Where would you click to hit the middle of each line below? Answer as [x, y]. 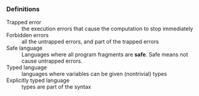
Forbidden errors [27, 35]
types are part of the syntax [56, 87]
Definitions [23, 9]
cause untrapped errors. [52, 61]
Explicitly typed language [38, 80]
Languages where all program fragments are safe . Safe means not [105, 55]
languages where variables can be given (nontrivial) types [94, 74]
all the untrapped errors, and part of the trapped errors [90, 42]
